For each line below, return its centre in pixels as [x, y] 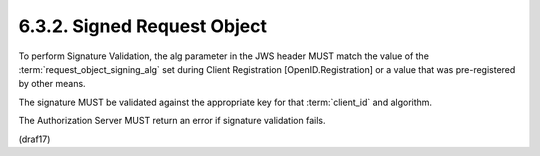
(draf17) [34, 139]
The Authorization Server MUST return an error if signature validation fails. [172, 121]
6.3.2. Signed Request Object [142, 26]
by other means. [52, 84]
